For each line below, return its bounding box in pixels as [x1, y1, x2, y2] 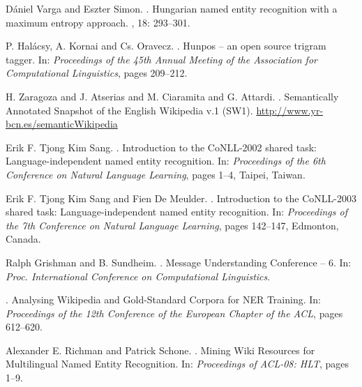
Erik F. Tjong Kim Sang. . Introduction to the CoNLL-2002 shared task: [6, 139, 317, 154]
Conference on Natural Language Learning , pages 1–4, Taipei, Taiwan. [6, 167, 306, 181]
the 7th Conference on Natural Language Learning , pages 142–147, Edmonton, [6, 218, 339, 232]
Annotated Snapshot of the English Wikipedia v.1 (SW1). [6, 103, 253, 117]
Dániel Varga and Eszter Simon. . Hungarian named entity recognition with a [6, 1, 338, 15]
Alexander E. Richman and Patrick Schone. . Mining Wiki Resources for [6, 342, 315, 357]
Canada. [6, 232, 41, 246]
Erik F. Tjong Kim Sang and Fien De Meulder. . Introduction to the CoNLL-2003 [6, 190, 356, 205]
